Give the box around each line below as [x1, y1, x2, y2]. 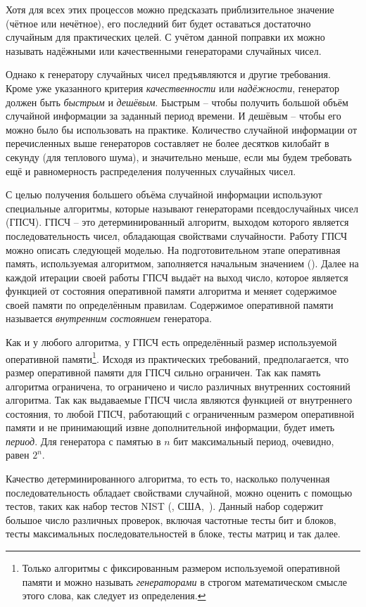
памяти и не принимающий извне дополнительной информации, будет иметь [6, 420, 335, 435]
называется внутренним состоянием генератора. [6, 311, 212, 326]
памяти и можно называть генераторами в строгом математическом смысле [22, 574, 347, 589]
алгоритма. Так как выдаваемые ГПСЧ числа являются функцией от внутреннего [6, 392, 353, 407]
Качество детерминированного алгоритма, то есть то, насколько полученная [6, 471, 330, 486]
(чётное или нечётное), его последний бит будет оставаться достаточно [6, 15, 311, 30]
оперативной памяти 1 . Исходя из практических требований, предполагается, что [6, 349, 349, 366]
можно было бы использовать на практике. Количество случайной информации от [6, 122, 358, 136]
